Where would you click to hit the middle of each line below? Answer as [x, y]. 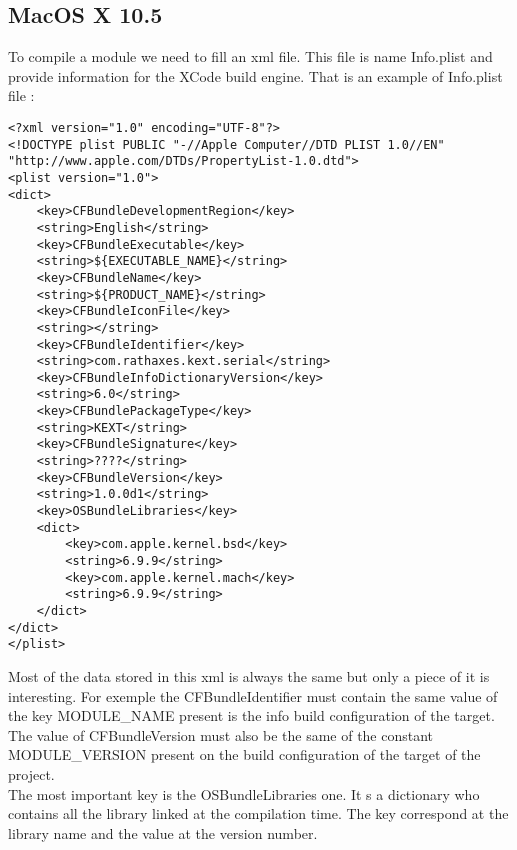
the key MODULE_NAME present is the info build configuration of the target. [251, 715]
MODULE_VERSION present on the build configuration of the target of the [244, 754]
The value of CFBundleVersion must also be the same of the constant [221, 734]
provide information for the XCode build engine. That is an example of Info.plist [255, 75]
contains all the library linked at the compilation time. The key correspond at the [258, 813]
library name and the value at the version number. [163, 832]
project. [31, 773]
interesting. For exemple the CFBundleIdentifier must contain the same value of [253, 695]
